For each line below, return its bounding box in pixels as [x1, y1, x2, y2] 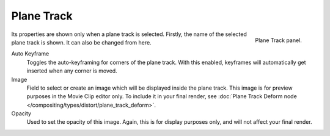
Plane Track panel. [255, 37, 302, 44]
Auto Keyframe [11, 50, 50, 57]
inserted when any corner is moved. [26, 67, 117, 74]
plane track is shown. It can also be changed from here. [11, 38, 152, 46]
